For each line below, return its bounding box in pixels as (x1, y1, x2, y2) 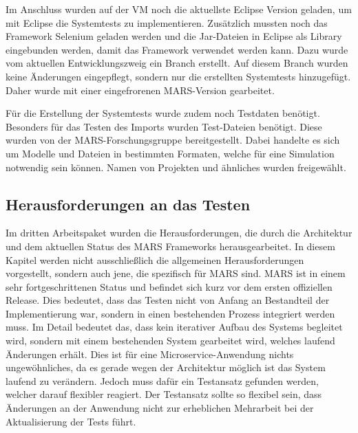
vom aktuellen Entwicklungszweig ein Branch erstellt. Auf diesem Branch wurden (6, 56, 348, 70)
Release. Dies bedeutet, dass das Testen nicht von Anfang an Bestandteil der (6, 293, 330, 307)
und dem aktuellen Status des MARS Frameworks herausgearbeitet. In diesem (6, 238, 335, 253)
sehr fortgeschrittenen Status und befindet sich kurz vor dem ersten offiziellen (6, 279, 333, 293)
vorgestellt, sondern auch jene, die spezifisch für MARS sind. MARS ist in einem (6, 266, 346, 280)
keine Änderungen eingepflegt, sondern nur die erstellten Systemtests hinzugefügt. (6, 69, 351, 83)
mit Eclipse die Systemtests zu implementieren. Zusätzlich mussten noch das (6, 15, 328, 30)
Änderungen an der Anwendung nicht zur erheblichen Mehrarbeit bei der (6, 401, 314, 415)
